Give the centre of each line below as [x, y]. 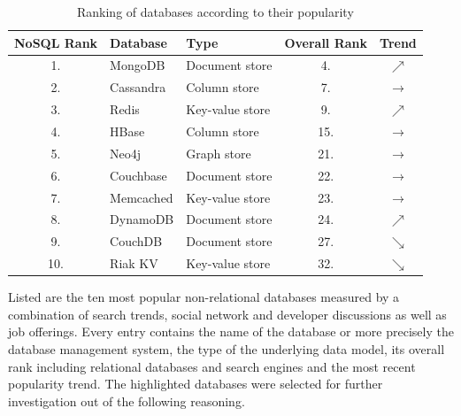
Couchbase [138, 175]
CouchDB [136, 241]
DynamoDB [142, 219]
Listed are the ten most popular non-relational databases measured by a [204, 297]
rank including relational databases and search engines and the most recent [212, 366]
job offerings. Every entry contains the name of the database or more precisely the [231, 331]
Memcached [142, 197]
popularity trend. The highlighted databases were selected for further [196, 384]
